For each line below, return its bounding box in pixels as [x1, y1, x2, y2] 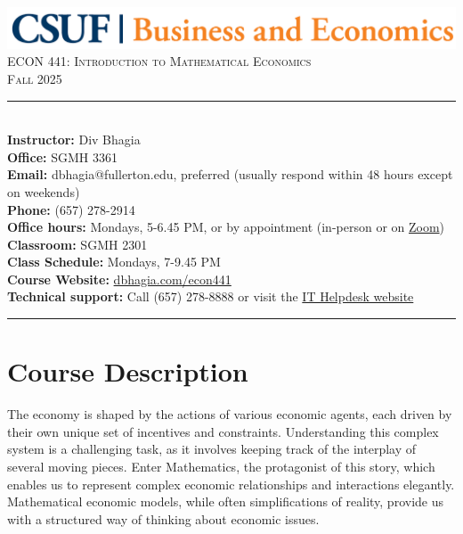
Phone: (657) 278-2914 [7, 200, 135, 218]
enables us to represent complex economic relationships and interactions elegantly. [7, 474, 455, 493]
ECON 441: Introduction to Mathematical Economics [7, 52, 312, 70]
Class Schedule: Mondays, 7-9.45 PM [7, 252, 221, 271]
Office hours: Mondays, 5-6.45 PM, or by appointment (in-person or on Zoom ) [7, 218, 445, 236]
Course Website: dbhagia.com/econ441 [7, 269, 231, 288]
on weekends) [7, 182, 80, 201]
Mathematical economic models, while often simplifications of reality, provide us [7, 492, 443, 511]
